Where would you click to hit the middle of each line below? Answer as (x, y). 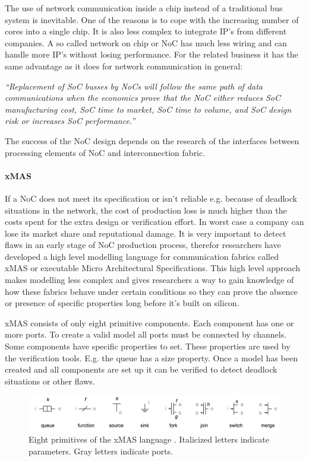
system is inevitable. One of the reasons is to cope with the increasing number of (152, 19)
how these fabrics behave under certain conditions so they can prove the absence (151, 291)
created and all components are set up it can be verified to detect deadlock (141, 369)
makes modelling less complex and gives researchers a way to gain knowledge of (149, 280)
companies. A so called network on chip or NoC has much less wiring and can (146, 42)
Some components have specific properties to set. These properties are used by (148, 346)
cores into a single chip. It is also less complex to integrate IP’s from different (146, 31)
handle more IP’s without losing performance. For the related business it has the (152, 54)
